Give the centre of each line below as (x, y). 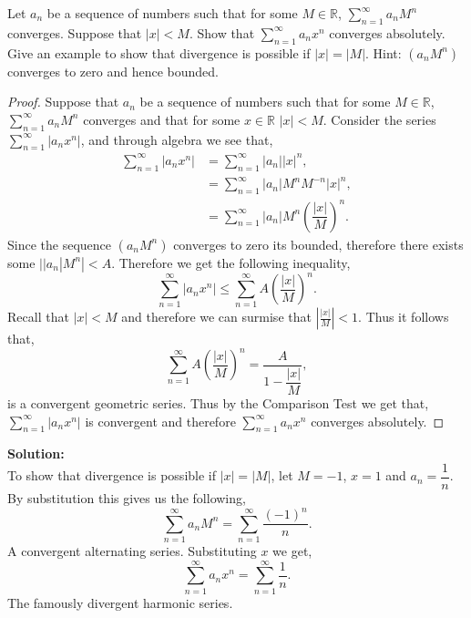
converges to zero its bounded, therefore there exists (318, 244)
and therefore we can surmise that (216, 317)
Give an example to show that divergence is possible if (159, 52)
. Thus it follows (404, 317)
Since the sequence (60, 244)
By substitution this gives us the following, (127, 498)
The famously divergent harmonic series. (120, 602)
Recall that (38, 317)
